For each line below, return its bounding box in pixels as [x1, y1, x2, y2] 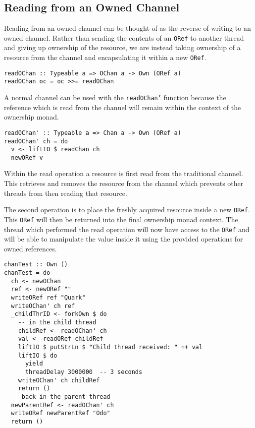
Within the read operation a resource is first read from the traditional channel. [4, 168, 243, 179]
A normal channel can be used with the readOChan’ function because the [4, 92, 226, 103]
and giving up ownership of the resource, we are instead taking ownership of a [4, 42, 241, 53]
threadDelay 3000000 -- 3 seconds [25, 368, 143, 375]
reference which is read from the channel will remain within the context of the [4, 102, 241, 112]
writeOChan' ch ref [11, 302, 75, 309]
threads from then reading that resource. [4, 187, 127, 198]
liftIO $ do [18, 352, 57, 359]
